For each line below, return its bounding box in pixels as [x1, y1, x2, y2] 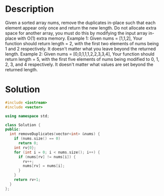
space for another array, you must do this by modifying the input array [5, 30, 148, 36]
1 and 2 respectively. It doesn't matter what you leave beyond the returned [5, 46, 156, 52]
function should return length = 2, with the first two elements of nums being [5, 40, 159, 46]
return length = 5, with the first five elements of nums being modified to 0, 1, [5, 56, 160, 62]
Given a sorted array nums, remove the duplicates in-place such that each [5, 20, 156, 26]
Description [5, 3, 54, 15]
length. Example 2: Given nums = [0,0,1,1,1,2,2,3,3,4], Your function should [5, 51, 155, 57]
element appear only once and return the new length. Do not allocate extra [5, 25, 157, 30]
